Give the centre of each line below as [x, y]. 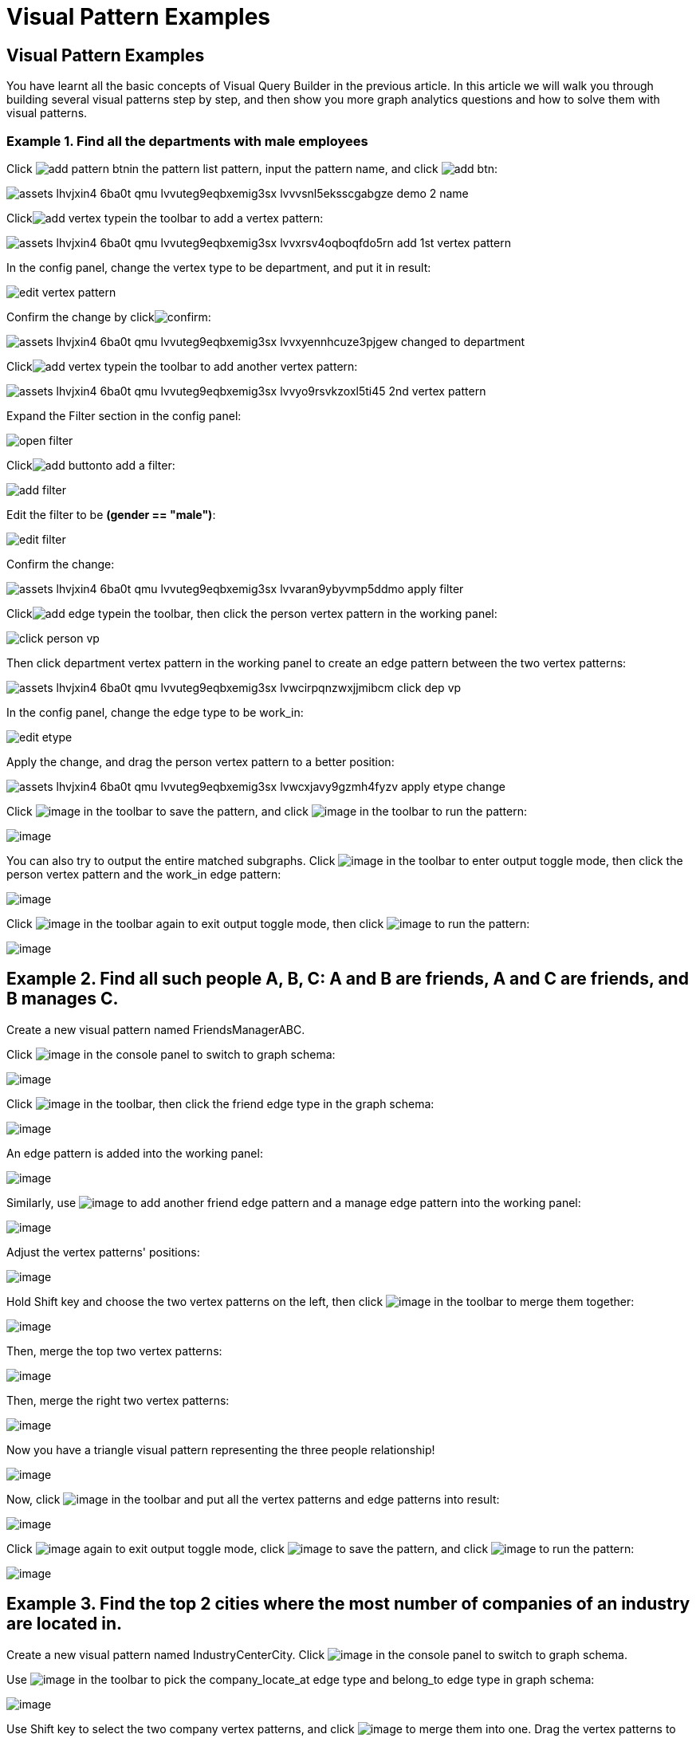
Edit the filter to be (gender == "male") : [111, 514]
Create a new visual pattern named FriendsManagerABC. [156, 1029]
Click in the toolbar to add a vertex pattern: [165, 218]
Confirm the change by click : [109, 317]
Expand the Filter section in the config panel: [124, 415]
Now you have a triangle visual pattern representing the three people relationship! [221, 1449]
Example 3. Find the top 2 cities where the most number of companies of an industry [348, 1604]
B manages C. [63, 999]
